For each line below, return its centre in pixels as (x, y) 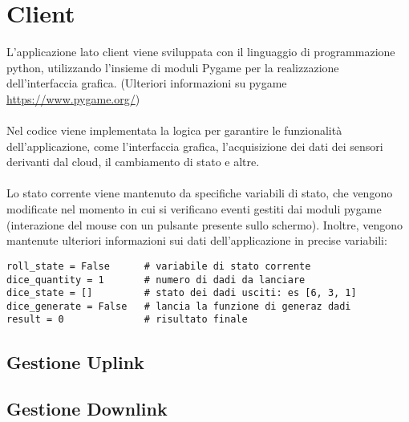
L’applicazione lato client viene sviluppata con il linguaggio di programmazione (201, 52)
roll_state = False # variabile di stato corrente (159, 266)
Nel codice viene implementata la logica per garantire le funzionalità (174, 130)
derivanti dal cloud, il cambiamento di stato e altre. (133, 162)
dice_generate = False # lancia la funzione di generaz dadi (179, 306)
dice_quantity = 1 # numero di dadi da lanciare (156, 280)
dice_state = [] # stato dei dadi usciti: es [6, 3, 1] (182, 293)
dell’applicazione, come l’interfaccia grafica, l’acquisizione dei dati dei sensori (195, 146)
